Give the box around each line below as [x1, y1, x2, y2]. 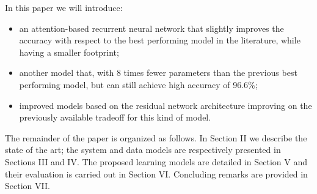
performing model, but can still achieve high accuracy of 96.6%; [19, 78, 258, 91]
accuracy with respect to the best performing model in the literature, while [19, 34, 301, 47]
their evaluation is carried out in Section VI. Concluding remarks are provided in [5, 167, 308, 180]
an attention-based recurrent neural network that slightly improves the [19, 21, 284, 34]
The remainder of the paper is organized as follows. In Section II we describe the [5, 131, 307, 144]
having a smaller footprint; [19, 45, 119, 58]
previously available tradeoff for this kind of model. [19, 111, 211, 124]
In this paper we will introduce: [5, 1, 123, 13]
